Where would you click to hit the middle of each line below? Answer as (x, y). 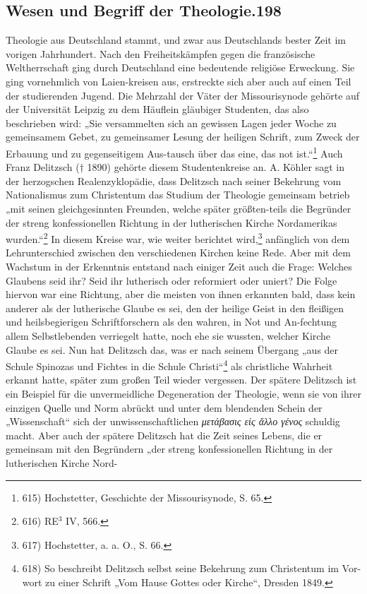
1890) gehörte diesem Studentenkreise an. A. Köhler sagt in (216, 167)
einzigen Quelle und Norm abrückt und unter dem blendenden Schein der (164, 407)
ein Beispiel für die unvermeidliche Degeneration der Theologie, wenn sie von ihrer (183, 394)
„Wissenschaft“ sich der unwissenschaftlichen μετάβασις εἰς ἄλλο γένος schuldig (173, 421)
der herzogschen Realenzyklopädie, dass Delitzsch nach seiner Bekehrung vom (174, 180)
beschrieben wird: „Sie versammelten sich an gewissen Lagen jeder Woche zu (171, 123)
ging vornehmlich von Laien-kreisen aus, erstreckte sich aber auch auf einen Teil (179, 81)
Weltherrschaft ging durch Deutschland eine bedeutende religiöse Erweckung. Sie (180, 67)
